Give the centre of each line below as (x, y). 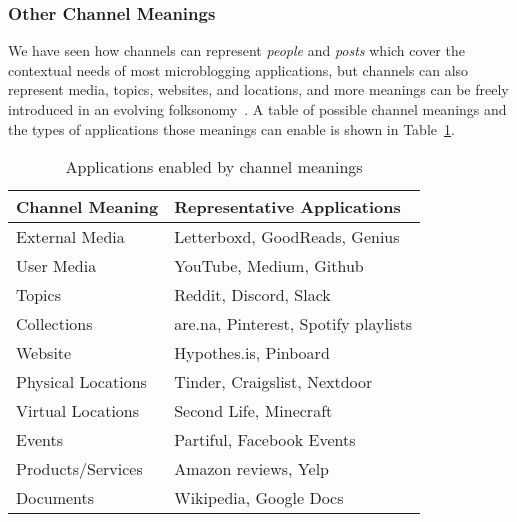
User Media (56, 266)
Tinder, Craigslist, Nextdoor (273, 382)
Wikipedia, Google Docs (259, 498)
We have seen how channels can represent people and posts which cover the (236, 50)
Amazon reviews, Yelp (251, 469)
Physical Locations (81, 382)
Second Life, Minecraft (253, 411)
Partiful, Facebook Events (265, 440)
